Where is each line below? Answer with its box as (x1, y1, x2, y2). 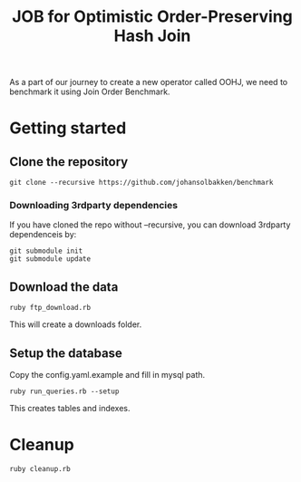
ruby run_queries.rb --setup (9, 387, 120, 396)
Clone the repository (9, 154, 129, 169)
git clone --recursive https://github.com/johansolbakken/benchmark (9, 178, 274, 188)
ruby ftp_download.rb (9, 304, 92, 313)
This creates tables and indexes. (9, 403, 131, 414)
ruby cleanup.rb (9, 465, 71, 474)
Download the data (9, 279, 119, 294)
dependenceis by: (9, 229, 77, 240)
